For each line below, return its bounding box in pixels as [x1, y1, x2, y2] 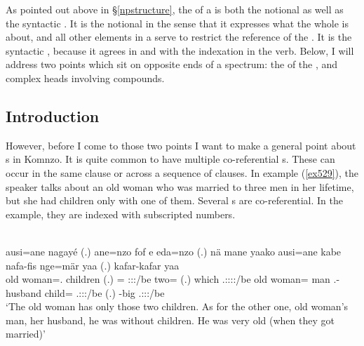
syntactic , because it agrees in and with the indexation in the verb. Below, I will [6, 43, 354, 58]
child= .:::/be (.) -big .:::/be [44, 285, 165, 300]
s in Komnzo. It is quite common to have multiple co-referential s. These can [6, 152, 335, 166]
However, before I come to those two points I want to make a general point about [6, 138, 356, 152]
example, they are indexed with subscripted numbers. [6, 206, 236, 221]
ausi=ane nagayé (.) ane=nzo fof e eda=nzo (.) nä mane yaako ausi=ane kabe [6, 244, 342, 258]
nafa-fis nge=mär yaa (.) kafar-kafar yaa [6, 258, 180, 272]
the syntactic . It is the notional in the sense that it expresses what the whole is [6, 15, 349, 30]
